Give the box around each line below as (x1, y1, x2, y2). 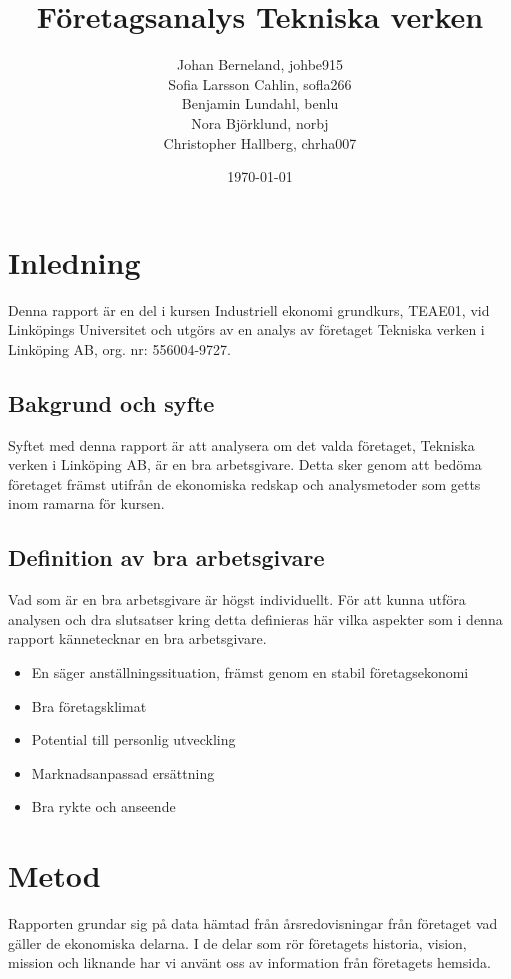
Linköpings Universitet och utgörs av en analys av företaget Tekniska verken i (8, 319, 485, 340)
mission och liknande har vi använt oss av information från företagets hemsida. (8, 952, 491, 973)
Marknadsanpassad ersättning (31, 762, 215, 783)
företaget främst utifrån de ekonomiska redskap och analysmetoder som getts (8, 473, 481, 494)
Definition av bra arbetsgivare (8, 542, 325, 573)
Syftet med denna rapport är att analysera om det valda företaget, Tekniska (8, 434, 475, 455)
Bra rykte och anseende (31, 796, 176, 817)
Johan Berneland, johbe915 (176, 54, 344, 75)
